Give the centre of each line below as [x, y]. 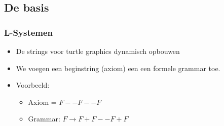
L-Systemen [29, 32]
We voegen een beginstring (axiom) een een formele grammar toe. [118, 68]
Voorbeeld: [33, 85]
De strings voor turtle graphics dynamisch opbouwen [98, 51]
